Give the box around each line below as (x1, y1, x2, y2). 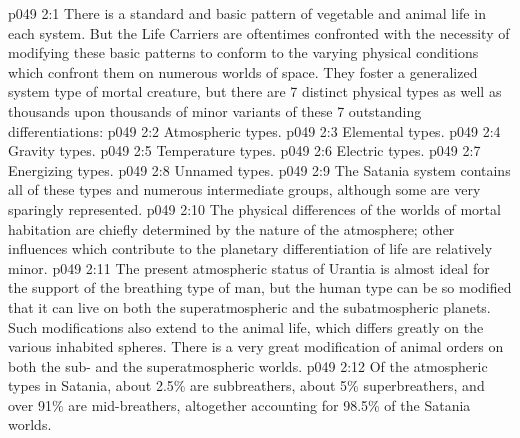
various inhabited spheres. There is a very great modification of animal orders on (8, 336, 504, 357)
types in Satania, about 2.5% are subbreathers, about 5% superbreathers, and (8, 375, 485, 396)
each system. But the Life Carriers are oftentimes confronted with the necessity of (8, 22, 510, 43)
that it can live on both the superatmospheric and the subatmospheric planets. (8, 296, 491, 317)
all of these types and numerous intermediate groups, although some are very (8, 179, 481, 200)
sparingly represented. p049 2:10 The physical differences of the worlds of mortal (8, 198, 501, 219)
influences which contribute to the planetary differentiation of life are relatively (8, 238, 493, 259)
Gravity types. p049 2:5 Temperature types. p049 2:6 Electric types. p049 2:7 (8, 140, 481, 161)
